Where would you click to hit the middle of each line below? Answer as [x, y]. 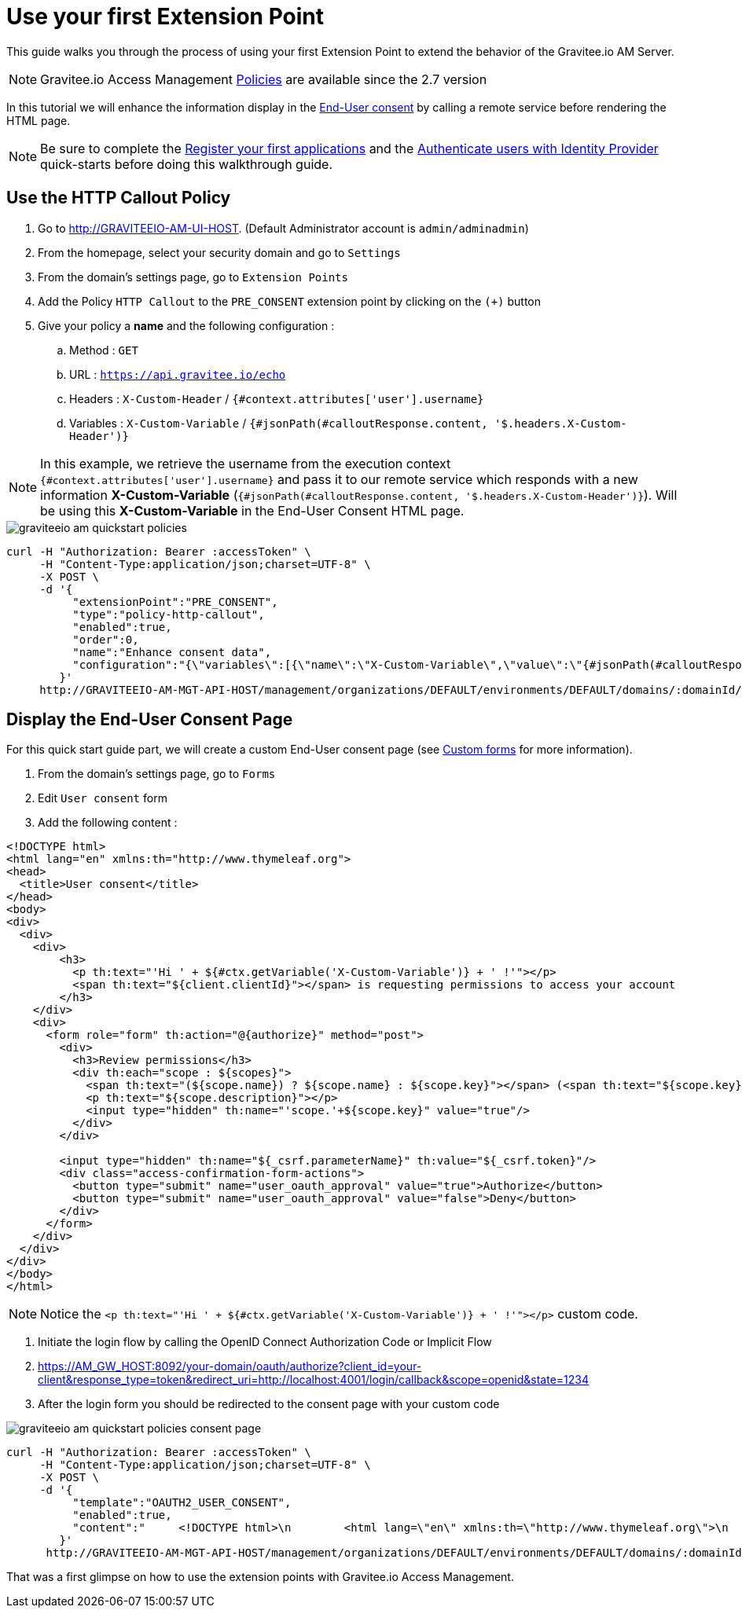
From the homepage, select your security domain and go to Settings [219, 252]
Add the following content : [108, 823]
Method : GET [104, 350]
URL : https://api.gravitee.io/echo [178, 374]
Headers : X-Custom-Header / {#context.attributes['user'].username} [277, 398]
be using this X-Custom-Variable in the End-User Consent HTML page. [252, 510]
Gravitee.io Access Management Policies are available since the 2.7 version [264, 79]
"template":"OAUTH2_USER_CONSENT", [182, 1503]
